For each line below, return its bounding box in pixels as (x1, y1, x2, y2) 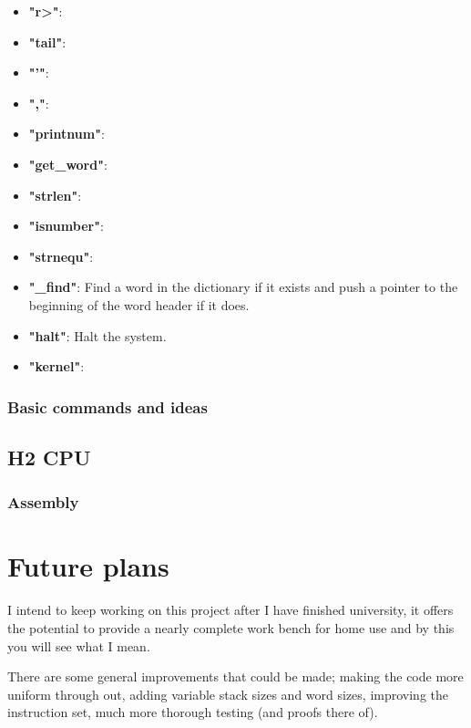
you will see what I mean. (7, 636, 150, 655)
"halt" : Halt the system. (28, 326, 167, 345)
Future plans (7, 547, 169, 585)
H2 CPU (7, 442, 91, 471)
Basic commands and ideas (7, 395, 208, 418)
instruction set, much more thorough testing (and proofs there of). (7, 702, 378, 722)
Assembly (7, 491, 79, 514)
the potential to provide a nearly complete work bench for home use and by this (7, 618, 455, 637)
